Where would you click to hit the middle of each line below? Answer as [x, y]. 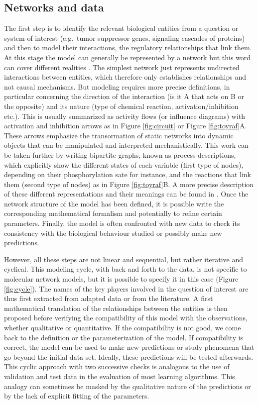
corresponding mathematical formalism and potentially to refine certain [113, 213]
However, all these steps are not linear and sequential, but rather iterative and [124, 259]
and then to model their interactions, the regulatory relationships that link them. [128, 48]
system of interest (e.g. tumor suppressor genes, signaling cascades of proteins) [125, 38]
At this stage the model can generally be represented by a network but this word [128, 57]
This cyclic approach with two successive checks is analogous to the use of [117, 366]
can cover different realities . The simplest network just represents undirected [122, 67]
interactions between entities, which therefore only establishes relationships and [125, 77]
